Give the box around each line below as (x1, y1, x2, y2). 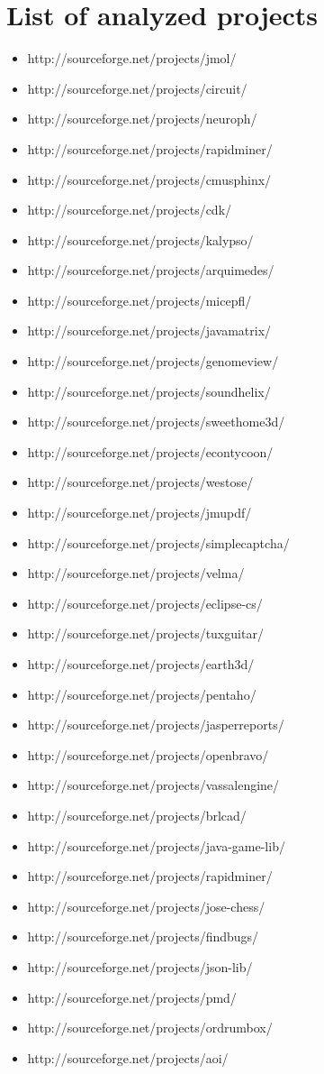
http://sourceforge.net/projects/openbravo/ (27, 745, 269, 764)
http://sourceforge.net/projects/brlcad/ (27, 805, 247, 824)
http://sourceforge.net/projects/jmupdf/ (27, 503, 252, 522)
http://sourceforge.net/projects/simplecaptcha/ (27, 533, 290, 552)
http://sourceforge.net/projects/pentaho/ (27, 684, 256, 703)
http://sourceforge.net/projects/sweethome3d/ (27, 412, 285, 431)
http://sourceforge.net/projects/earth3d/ (27, 655, 255, 673)
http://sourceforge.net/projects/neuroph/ (27, 109, 257, 128)
